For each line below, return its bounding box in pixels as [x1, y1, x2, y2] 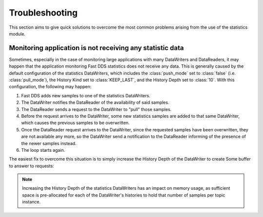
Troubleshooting [9, 7, 78, 18]
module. [9, 31, 26, 36]
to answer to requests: [9, 163, 55, 169]
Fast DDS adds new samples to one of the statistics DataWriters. [21, 92, 150, 98]
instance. [22, 199, 41, 205]
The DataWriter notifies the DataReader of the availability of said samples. [21, 100, 169, 106]
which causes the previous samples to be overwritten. [21, 120, 130, 126]
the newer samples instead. [21, 140, 76, 146]
